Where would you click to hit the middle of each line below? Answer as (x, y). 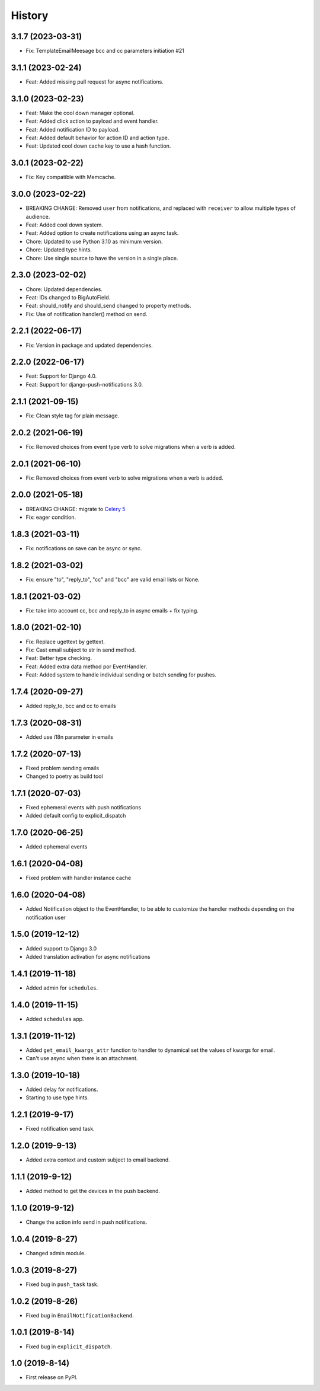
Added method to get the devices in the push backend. (93, 1191)
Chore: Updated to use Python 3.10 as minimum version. (94, 241)
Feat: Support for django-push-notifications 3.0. (84, 384)
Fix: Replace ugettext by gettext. (65, 642)
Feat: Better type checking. (59, 658)
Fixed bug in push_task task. (62, 1284)
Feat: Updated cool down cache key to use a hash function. (98, 146)
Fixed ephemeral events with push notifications (84, 808)
